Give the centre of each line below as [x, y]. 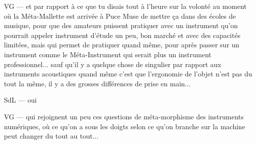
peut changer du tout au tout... [51, 136]
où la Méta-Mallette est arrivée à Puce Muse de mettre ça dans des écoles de [120, 16]
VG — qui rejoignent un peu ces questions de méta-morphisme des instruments [124, 116]
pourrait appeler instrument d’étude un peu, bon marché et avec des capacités [122, 35]
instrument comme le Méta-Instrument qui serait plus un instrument [108, 54]
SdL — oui [20, 100]
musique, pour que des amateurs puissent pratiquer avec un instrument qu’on [121, 25]
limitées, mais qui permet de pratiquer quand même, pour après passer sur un [122, 45]
